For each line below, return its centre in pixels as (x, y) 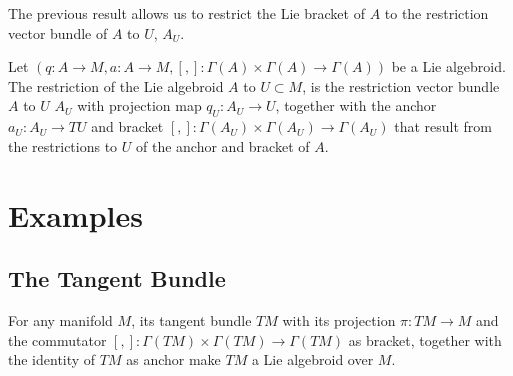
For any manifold (60, 319)
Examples (75, 214)
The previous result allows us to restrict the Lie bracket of (186, 13)
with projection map (139, 105)
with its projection (339, 319)
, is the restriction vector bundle (401, 85)
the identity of (52, 359)
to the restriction (436, 13)
